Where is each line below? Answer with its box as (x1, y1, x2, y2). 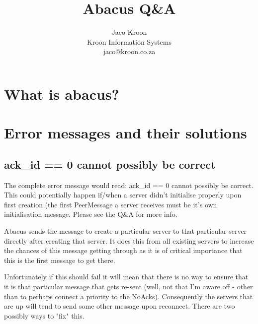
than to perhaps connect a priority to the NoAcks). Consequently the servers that (4, 291, 253, 301)
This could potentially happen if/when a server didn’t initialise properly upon (4, 190, 242, 200)
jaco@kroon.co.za (103, 46, 156, 57)
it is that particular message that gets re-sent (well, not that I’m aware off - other (4, 281, 253, 292)
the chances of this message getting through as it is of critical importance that (4, 245, 243, 256)
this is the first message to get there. (4, 255, 115, 265)
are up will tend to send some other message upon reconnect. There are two (4, 301, 235, 311)
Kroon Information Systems (87, 36, 172, 47)
